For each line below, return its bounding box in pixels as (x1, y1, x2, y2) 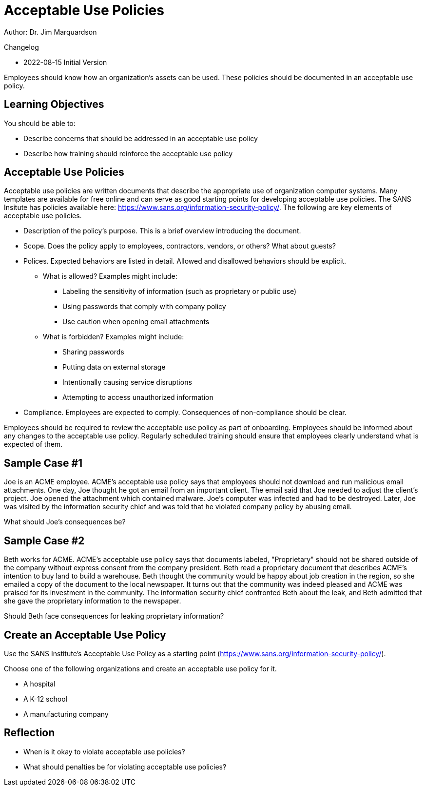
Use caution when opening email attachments (62, 317, 210, 326)
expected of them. (4, 440, 63, 449)
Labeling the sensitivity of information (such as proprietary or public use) (62, 287, 297, 296)
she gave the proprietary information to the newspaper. (4, 597, 181, 605)
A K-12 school (23, 694, 67, 703)
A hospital (23, 679, 56, 688)
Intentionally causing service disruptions (62, 378, 192, 387)
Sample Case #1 (4, 457, 83, 469)
